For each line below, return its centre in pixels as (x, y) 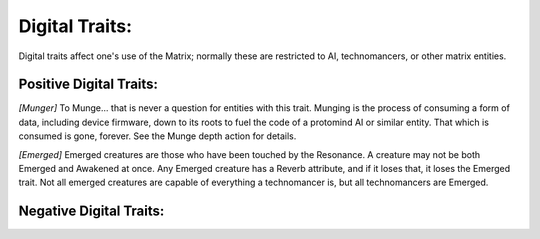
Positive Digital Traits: (88, 84)
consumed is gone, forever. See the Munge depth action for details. (157, 136)
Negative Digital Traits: (91, 211)
